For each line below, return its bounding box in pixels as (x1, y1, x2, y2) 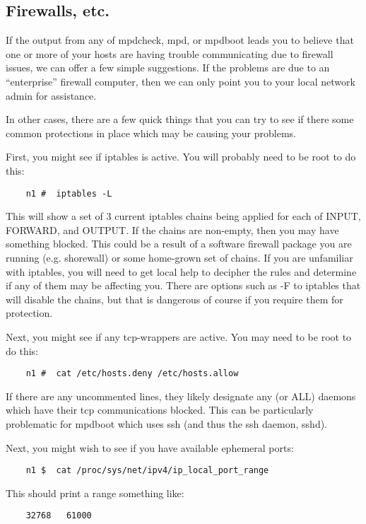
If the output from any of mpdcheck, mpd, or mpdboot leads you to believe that (6, 33, 354, 47)
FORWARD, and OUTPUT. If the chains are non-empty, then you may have (6, 222, 339, 237)
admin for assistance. (6, 88, 97, 103)
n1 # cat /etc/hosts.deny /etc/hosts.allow (25, 368, 239, 379)
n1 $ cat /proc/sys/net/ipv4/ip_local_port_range (25, 465, 269, 476)
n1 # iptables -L (25, 188, 112, 199)
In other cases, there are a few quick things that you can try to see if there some (6, 112, 354, 127)
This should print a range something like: (6, 485, 184, 500)
